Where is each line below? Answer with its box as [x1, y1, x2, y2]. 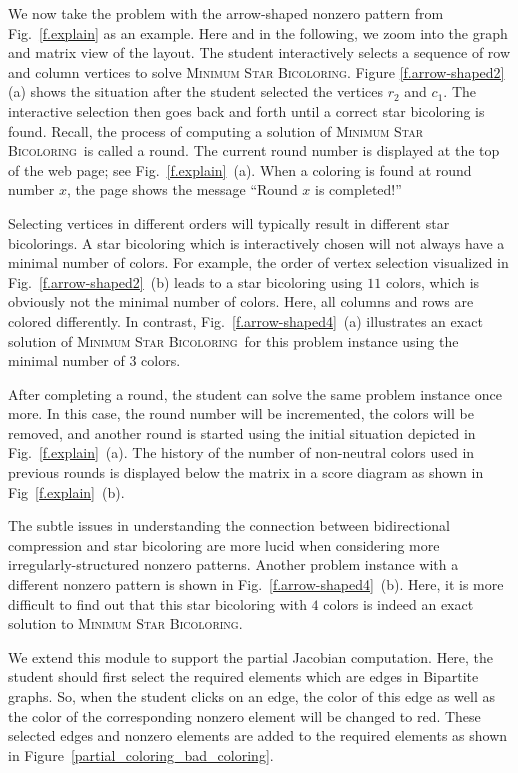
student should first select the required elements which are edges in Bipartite [8, 666, 479, 687]
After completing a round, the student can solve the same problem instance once [8, 383, 502, 404]
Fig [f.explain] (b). [8, 481, 125, 502]
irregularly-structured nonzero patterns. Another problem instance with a [8, 554, 459, 575]
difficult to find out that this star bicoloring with [8, 593, 307, 614]
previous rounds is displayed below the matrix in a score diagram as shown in [8, 462, 484, 483]
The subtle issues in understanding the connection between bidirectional [8, 515, 450, 536]
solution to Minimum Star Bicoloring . [8, 613, 243, 634]
